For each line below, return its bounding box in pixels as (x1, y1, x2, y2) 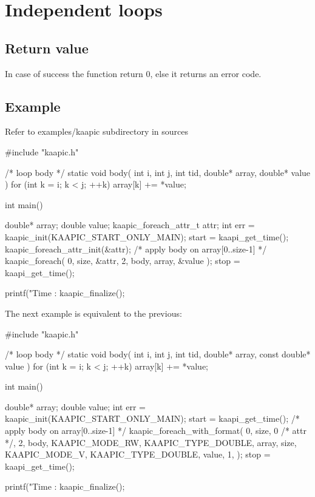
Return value (5, 38, 89, 57)
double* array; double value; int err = (5, 400, 146, 413)
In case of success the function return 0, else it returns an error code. (5, 67, 262, 79)
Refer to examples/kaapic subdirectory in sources (5, 125, 189, 138)
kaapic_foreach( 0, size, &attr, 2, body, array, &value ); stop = (5, 254, 240, 267)
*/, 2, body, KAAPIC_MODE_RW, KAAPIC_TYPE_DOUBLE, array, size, (5, 436, 297, 448)
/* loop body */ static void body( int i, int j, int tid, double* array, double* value (5, 166, 311, 178)
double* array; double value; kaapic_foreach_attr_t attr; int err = (5, 218, 255, 231)
